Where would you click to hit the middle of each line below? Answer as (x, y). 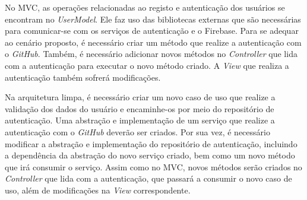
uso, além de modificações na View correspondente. (98, 190)
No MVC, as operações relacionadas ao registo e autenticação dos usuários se (145, 7)
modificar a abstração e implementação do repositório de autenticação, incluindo (151, 143)
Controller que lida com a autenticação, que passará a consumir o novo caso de (148, 178)
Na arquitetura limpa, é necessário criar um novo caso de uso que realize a (140, 97)
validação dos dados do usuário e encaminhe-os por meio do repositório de (140, 108)
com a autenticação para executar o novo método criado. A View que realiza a (147, 65)
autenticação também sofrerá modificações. (83, 77)
